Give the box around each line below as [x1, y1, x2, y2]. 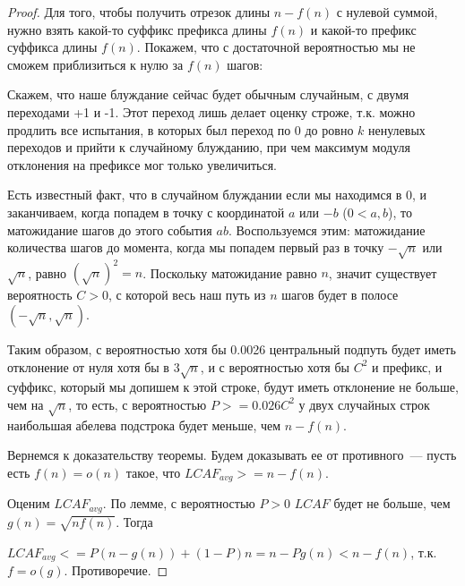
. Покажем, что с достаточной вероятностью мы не [136, 38, 416, 56]
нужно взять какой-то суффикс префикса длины [7, 20, 267, 38]
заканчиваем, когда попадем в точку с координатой [7, 202, 285, 221]
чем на [7, 395, 44, 413]
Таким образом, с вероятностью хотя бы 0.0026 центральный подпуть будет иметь [7, 339, 456, 358]
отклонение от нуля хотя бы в [7, 357, 169, 376]
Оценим [7, 494, 50, 513]
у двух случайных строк [298, 395, 430, 413]
